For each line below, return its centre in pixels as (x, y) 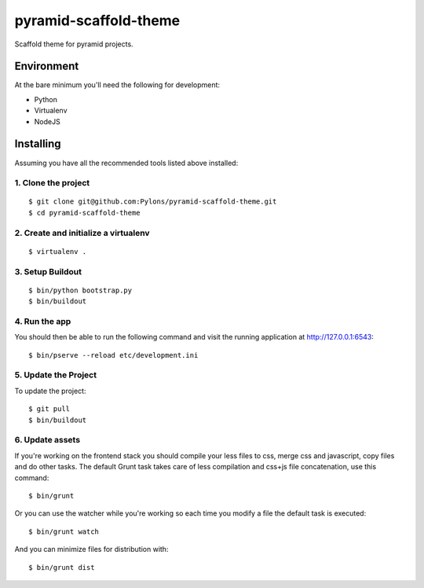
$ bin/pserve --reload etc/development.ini (113, 355)
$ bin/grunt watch (64, 531)
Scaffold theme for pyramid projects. (74, 44)
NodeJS (47, 121)
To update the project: (50, 391)
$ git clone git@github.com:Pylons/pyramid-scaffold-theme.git (153, 202)
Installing (38, 144)
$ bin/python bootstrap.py (80, 290)
